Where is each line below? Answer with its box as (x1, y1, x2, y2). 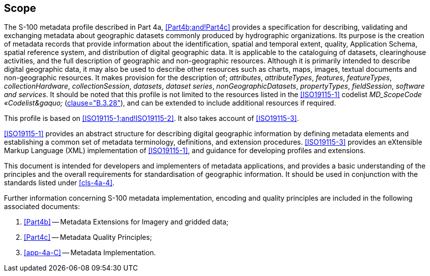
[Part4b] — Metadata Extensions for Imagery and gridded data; (24, 218, 229, 226)
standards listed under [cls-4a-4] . (4, 178, 115, 187)
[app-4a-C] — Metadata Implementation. (24, 248, 156, 257)
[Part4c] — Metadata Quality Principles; (24, 233, 152, 242)
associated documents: (4, 202, 80, 211)
